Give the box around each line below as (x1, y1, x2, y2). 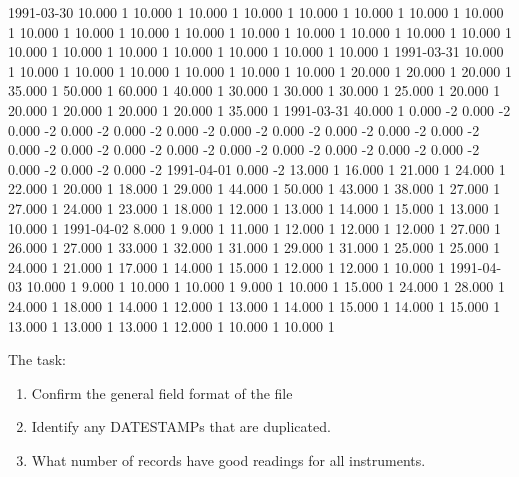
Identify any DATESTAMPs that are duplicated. (31, 416, 331, 437)
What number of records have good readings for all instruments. (31, 449, 426, 470)
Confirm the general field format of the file (31, 382, 293, 403)
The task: (8, 349, 67, 370)
